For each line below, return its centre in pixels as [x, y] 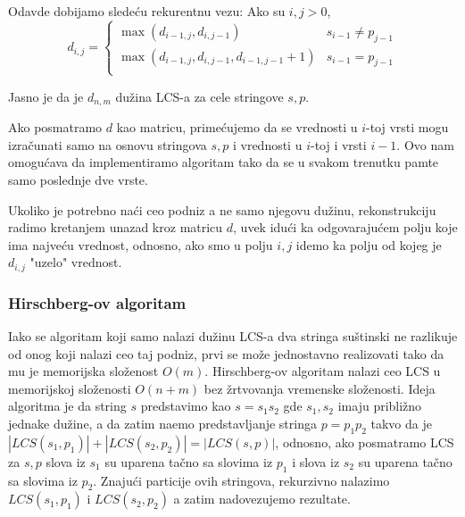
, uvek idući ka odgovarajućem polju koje [345, 227]
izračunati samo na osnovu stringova [108, 144]
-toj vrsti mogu [407, 127]
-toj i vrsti [338, 144]
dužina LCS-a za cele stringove [199, 96]
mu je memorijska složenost [83, 371]
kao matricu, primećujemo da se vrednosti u [237, 127]
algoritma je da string [67, 406]
